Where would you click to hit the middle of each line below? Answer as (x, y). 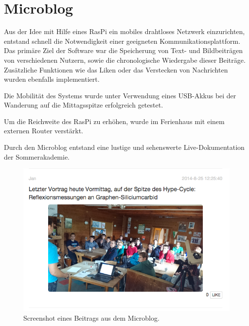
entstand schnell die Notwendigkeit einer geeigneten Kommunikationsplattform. (122, 41)
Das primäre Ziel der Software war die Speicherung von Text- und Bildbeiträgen (124, 50)
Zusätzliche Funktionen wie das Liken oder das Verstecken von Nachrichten (116, 69)
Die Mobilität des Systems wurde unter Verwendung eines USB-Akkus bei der (120, 95)
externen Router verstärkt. (44, 131)
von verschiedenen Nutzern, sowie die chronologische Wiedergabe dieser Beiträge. (125, 60)
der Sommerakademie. (37, 156)
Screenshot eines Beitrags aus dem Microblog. (91, 317)
